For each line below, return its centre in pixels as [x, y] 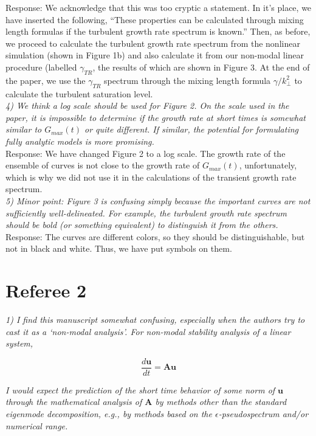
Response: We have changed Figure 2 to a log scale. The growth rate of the [146, 153]
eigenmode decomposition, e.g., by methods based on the [109, 414]
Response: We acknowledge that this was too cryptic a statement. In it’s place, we [159, 7]
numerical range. [37, 425]
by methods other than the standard [221, 402]
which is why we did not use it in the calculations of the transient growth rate [151, 177]
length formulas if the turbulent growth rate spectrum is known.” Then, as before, [158, 31]
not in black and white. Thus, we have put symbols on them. [119, 248]
